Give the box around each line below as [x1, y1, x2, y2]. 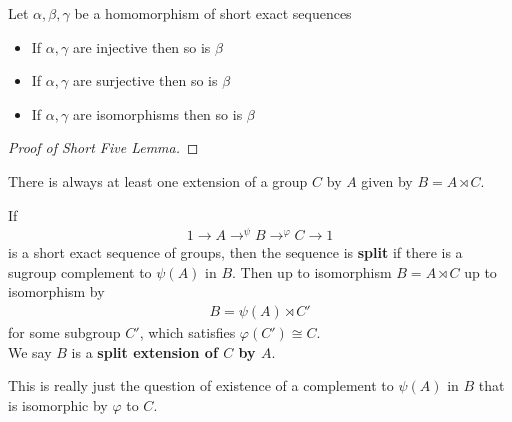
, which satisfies [139, 322, 236, 343]
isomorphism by [8, 281, 105, 302]
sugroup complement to [8, 261, 152, 282]
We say [8, 341, 52, 362]
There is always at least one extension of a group [8, 170, 308, 191]
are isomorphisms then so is [72, 103, 243, 124]
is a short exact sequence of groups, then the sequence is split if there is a [8, 242, 463, 263]
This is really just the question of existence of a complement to [8, 375, 394, 396]
